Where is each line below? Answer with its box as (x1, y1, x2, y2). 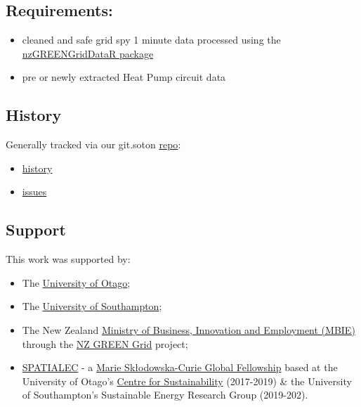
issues (22, 184, 47, 199)
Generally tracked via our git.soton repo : (6, 137, 181, 152)
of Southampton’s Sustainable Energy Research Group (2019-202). (22, 387, 308, 402)
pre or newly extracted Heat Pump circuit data (22, 70, 226, 84)
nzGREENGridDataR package (22, 46, 154, 60)
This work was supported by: (6, 252, 131, 266)
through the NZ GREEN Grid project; (22, 336, 188, 351)
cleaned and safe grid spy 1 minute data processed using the (22, 32, 281, 47)
